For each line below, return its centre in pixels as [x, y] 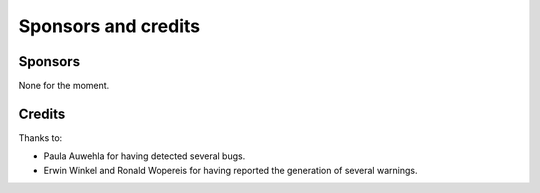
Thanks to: [40, 137]
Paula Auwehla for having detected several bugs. [144, 156]
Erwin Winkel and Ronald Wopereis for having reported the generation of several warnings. [230, 170]
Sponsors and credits [109, 26]
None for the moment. [64, 86]
